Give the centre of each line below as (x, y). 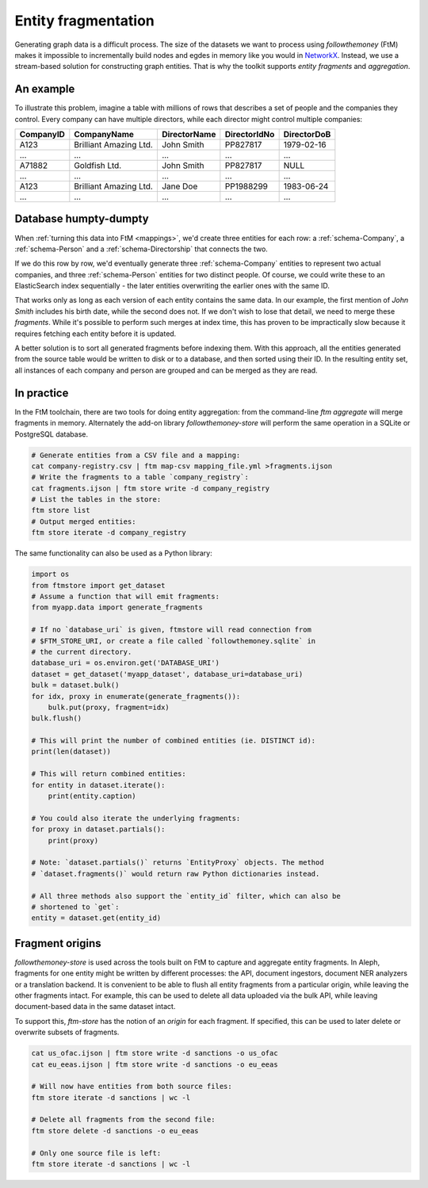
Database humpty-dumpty (82, 219)
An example (45, 89)
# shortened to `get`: (75, 907)
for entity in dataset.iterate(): (98, 785)
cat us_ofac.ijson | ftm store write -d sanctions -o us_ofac (155, 1053)
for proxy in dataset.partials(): (98, 829)
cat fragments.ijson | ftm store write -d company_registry (151, 488)
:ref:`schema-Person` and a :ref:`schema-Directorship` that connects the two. (141, 249)
